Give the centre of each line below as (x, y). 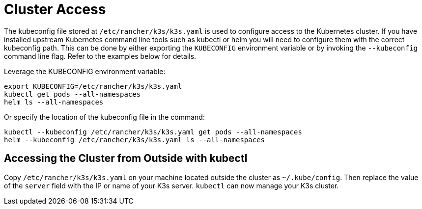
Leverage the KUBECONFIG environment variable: (85, 71)
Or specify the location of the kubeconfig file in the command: (104, 117)
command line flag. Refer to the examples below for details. (100, 56)
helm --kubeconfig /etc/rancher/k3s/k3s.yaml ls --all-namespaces (135, 140)
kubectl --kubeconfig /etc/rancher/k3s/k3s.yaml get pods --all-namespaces (153, 132)
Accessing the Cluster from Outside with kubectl (126, 158)
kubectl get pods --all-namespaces (72, 94)
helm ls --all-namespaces (54, 102)
